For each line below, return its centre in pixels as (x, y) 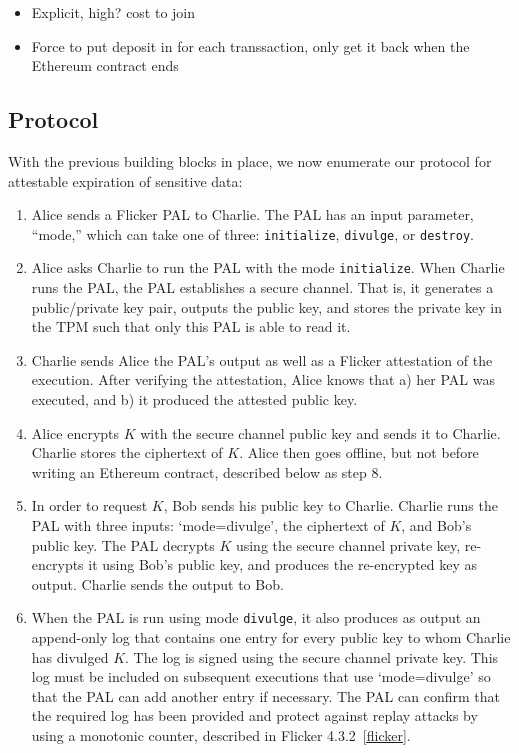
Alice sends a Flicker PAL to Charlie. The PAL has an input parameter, (252, 214)
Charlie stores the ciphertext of (127, 452)
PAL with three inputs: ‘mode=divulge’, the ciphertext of (208, 525)
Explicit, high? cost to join (113, 12)
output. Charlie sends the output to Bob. (157, 583)
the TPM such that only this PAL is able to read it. (191, 326)
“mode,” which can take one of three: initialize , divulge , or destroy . (253, 233)
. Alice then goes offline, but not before (359, 452)
